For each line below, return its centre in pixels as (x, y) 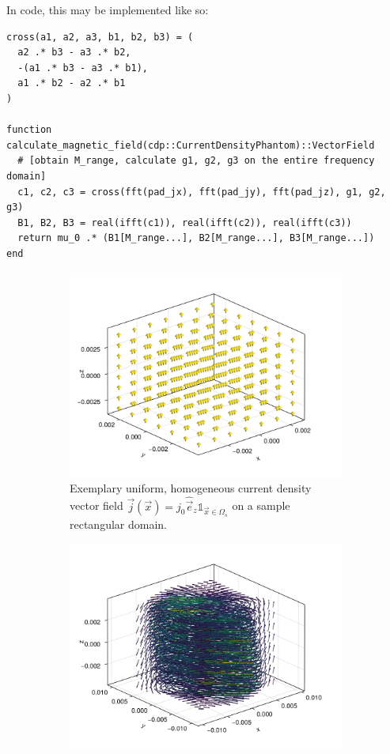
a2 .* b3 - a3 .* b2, (74, 53)
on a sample (261, 505)
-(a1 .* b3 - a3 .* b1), (83, 68)
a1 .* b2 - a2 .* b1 (72, 83)
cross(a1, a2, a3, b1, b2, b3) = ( (100, 37)
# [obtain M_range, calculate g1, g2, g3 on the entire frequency (196, 161)
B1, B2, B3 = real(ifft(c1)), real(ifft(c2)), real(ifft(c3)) (185, 222)
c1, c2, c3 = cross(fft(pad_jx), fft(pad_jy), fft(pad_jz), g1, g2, (202, 192)
